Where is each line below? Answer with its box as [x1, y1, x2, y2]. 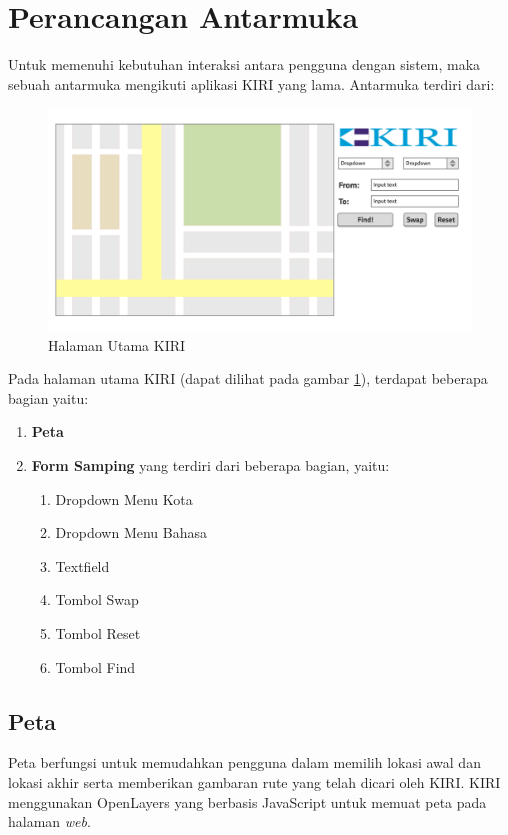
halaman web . [8, 811, 91, 832]
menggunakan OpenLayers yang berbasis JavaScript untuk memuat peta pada [8, 791, 487, 812]
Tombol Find [55, 656, 136, 677]
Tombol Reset [55, 623, 141, 644]
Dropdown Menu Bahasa [55, 522, 208, 543]
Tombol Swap [55, 589, 139, 610]
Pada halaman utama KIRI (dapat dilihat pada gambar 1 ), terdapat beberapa [8, 368, 488, 389]
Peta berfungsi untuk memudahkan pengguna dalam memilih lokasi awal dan [8, 752, 481, 773]
